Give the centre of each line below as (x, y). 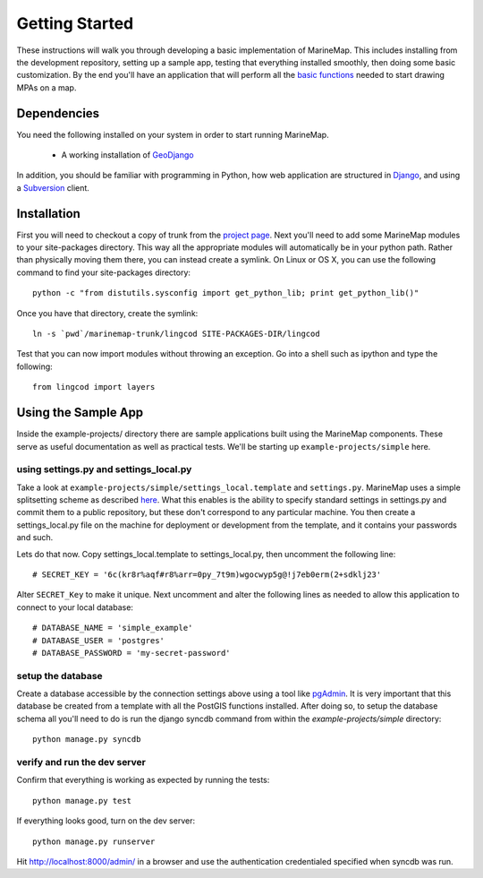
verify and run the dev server (81, 762)
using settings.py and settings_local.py (104, 469)
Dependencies (58, 113)
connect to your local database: (75, 607)
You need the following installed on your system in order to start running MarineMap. (173, 134)
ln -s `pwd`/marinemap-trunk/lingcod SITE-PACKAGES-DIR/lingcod (177, 334)
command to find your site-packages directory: (104, 272)
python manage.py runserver (94, 841)
